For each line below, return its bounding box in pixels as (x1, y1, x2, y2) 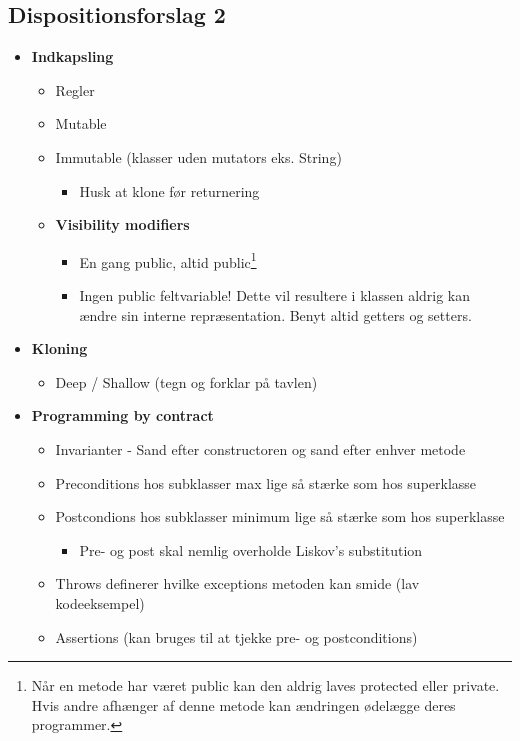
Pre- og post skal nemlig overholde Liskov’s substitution (79, 539, 423, 560)
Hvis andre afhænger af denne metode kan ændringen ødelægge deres (31, 694, 456, 715)
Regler (55, 79, 95, 100)
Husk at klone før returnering (79, 180, 260, 201)
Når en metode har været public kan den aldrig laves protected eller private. (31, 675, 500, 696)
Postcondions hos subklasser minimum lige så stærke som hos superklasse (55, 506, 505, 527)
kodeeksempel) (55, 592, 145, 613)
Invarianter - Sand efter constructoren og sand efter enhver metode (55, 438, 466, 459)
